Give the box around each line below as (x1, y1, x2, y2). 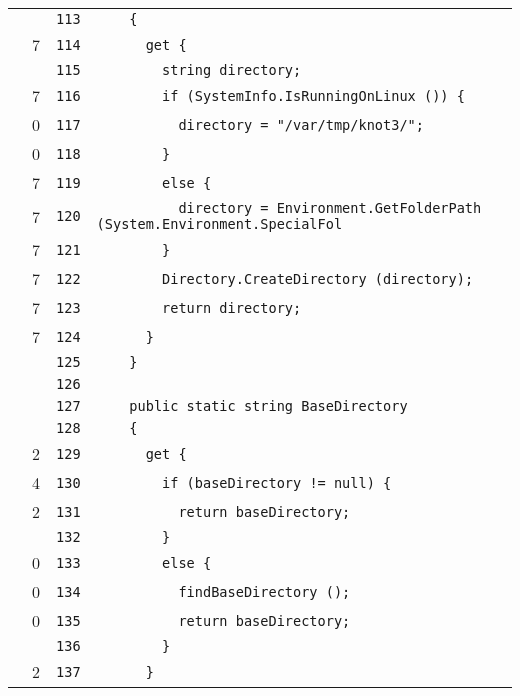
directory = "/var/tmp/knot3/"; (178, 116, 424, 133)
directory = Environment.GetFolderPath (178, 200, 482, 216)
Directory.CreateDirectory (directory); (162, 270, 474, 287)
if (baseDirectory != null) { (162, 474, 392, 491)
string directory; (162, 62, 302, 78)
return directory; (162, 299, 302, 316)
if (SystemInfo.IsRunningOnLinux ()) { (162, 87, 465, 104)
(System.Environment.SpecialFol (96, 216, 343, 232)
